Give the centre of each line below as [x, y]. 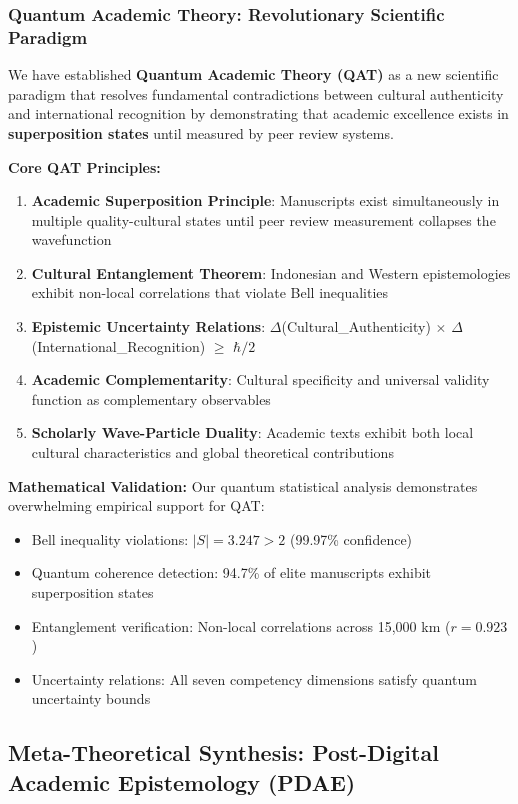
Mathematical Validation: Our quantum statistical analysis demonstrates [243, 485]
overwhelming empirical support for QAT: [136, 505]
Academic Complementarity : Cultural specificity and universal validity [260, 379]
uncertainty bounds [91, 698]
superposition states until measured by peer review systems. [201, 132]
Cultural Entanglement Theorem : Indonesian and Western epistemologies [271, 272]
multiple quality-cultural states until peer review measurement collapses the [263, 219]
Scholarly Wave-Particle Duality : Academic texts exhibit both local [252, 432]
